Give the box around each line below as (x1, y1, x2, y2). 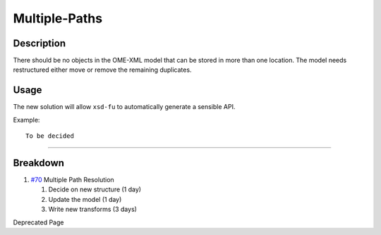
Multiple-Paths (13, 11, 102, 26)
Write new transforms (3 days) (48, 205, 138, 214)
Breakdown (13, 157, 65, 169)
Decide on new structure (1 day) (48, 185, 141, 193)
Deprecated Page (13, 218, 64, 227)
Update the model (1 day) (48, 195, 122, 203)
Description (13, 37, 66, 49)
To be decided (25, 132, 74, 140)
